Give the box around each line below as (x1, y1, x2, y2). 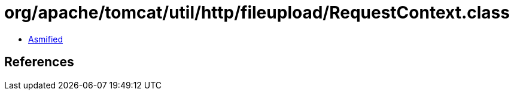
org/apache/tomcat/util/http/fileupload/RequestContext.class (4, 2, 510, 23)
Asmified (28, 33, 63, 44)
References (4, 54, 74, 70)
